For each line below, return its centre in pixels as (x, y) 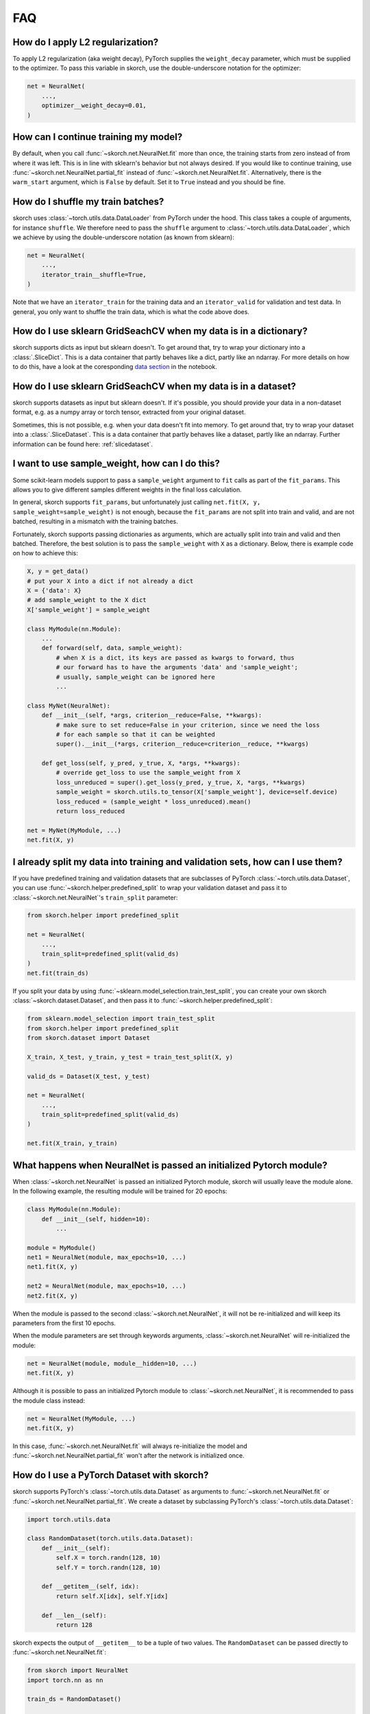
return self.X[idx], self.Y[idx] (112, 1596)
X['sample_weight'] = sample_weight (89, 609)
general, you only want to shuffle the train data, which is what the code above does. (131, 311)
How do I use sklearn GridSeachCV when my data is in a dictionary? (160, 331)
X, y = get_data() (58, 571)
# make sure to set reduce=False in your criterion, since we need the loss (188, 725)
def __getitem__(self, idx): (90, 1586)
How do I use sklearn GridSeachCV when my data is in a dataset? (155, 386)
